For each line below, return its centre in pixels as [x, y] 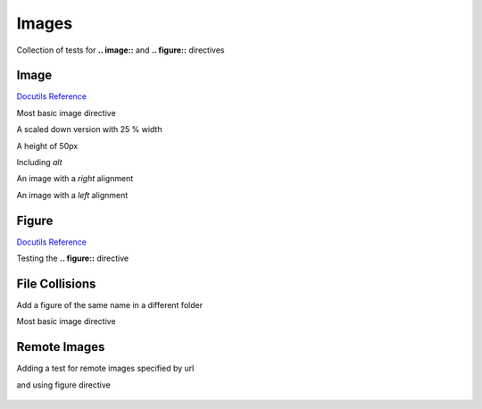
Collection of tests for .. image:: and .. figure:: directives [120, 50]
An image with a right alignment [75, 179]
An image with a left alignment [72, 195]
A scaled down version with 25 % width [89, 129]
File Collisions [56, 284]
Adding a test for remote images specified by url [105, 368]
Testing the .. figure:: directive [73, 258]
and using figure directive [63, 385]
